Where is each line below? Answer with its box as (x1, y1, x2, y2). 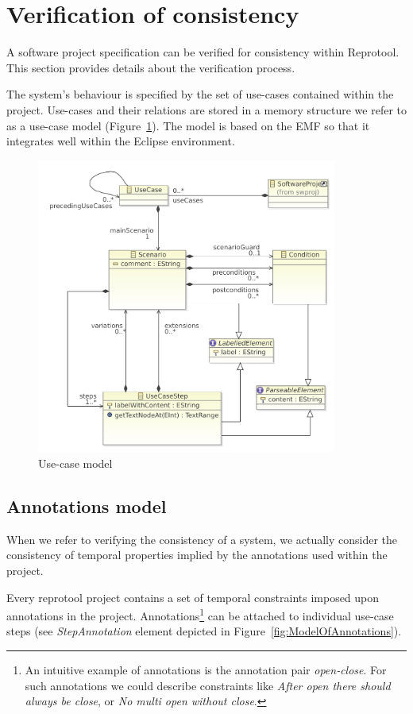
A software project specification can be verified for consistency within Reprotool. (6, 44, 399, 60)
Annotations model (6, 494, 167, 519)
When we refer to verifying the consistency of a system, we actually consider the (6, 531, 398, 547)
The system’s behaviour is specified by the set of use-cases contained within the (6, 86, 394, 102)
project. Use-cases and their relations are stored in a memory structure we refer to (6, 101, 407, 118)
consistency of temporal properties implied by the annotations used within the (6, 546, 388, 563)
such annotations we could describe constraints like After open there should (25, 677, 391, 693)
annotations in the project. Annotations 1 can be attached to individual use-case (6, 605, 394, 623)
